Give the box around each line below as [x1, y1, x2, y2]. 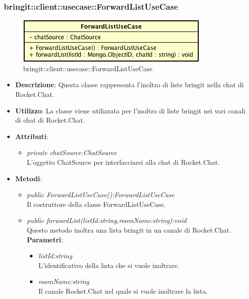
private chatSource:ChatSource [27, 147, 117, 157]
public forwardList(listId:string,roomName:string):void [27, 215, 187, 225]
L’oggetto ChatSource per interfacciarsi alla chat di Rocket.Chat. [27, 157, 220, 167]
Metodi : [15, 173, 42, 183]
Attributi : [15, 131, 48, 141]
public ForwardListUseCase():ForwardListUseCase [27, 189, 175, 200]
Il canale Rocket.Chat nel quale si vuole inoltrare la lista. [38, 285, 208, 296]
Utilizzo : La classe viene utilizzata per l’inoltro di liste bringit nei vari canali [15, 105, 246, 115]
